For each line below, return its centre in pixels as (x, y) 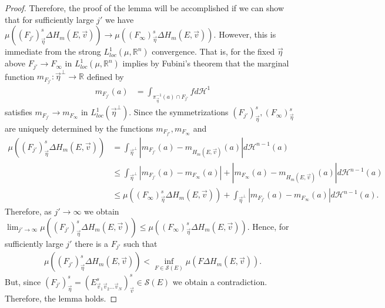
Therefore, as (28, 211)
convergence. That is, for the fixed (213, 51)
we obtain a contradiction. (220, 281)
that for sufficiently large (49, 19)
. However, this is (245, 34)
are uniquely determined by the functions (79, 128)
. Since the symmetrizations (179, 112)
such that (140, 243)
